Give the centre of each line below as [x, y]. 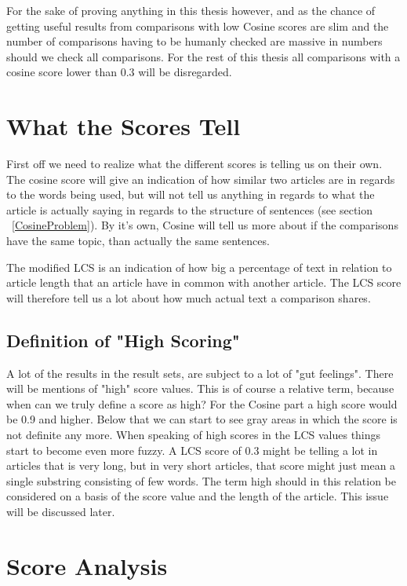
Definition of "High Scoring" [123, 340]
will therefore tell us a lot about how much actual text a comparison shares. [189, 297]
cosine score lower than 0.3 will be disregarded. [119, 72]
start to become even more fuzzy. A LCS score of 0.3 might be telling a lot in [192, 450]
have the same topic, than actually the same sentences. [138, 241]
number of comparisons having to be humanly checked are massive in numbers [194, 41]
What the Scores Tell [124, 126]
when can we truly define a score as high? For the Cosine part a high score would [202, 403]
